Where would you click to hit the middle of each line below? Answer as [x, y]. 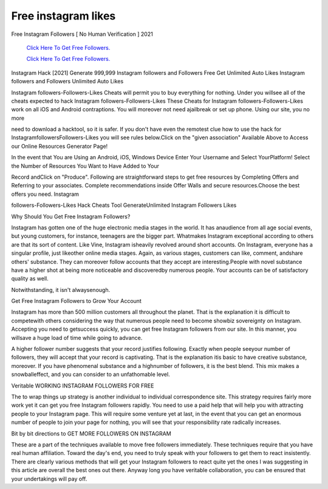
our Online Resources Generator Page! [60, 146]
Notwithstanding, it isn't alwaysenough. [61, 290]
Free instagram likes [63, 16]
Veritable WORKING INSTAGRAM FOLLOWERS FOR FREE [83, 386]
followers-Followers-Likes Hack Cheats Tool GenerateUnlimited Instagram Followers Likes [124, 205]
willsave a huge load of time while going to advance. [77, 338]
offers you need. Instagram [45, 194]
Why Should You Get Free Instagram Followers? [71, 217]
